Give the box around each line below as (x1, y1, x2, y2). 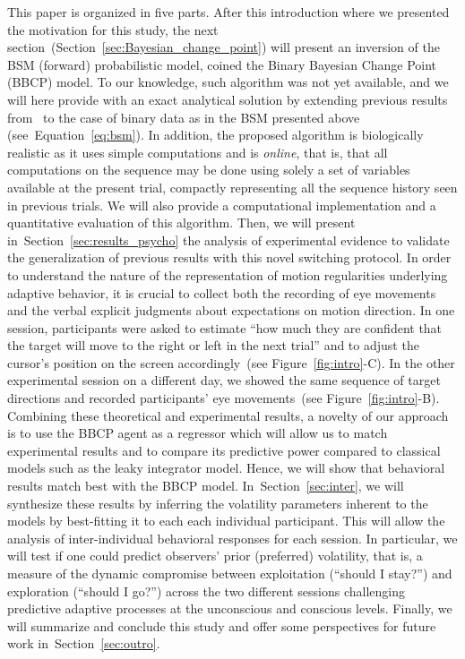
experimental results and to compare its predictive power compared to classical (7, 441, 441, 459)
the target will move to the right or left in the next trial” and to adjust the (7, 336, 419, 355)
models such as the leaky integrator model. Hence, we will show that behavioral (7, 458, 445, 477)
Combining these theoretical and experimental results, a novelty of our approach (7, 406, 449, 424)
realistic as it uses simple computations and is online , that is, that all (7, 142, 388, 161)
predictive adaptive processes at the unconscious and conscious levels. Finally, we (7, 599, 452, 618)
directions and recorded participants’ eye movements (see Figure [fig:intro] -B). (7, 389, 440, 407)
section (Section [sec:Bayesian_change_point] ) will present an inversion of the (7, 38, 440, 56)
